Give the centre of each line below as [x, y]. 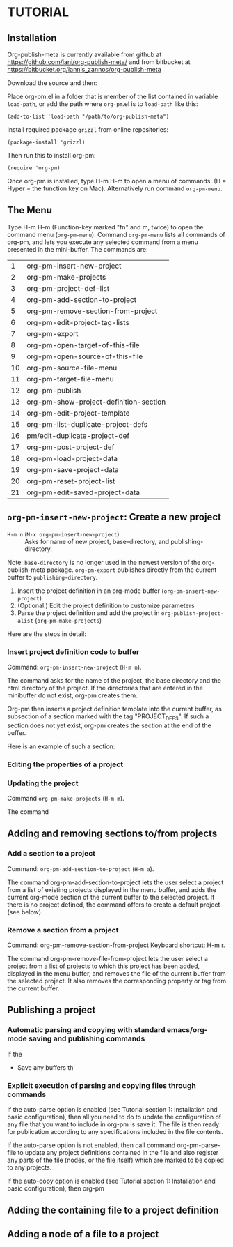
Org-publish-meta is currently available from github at [85, 54]
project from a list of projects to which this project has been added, [104, 966]
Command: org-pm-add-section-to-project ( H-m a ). [81, 868]
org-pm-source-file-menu [72, 368]
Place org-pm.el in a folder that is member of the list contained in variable [113, 96]
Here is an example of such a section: [61, 746]
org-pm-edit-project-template [78, 413]
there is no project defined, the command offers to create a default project [114, 905]
